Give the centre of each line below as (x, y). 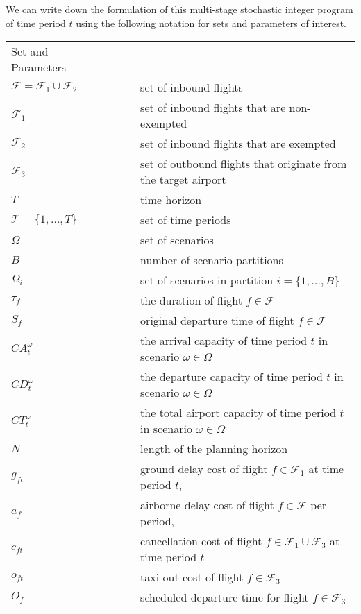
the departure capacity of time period (232, 377)
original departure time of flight (217, 321)
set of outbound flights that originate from (244, 164)
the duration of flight (191, 300)
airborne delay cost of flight (207, 505)
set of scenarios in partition (207, 280)
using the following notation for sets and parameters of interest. (211, 23)
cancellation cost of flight (201, 541)
